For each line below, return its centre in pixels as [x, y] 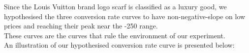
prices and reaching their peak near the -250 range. [81, 26]
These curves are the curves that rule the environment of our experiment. [115, 35]
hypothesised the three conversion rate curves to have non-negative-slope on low [125, 16]
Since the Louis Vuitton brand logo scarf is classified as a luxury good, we [115, 6]
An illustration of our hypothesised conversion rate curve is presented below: [119, 45]
